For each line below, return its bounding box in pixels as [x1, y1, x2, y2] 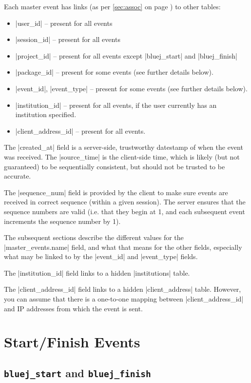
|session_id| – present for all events [15, 34, 120, 44]
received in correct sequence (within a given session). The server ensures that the [4, 197, 246, 207]
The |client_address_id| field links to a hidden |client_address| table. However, [4, 284, 241, 294]
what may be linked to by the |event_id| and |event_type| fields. [4, 251, 198, 262]
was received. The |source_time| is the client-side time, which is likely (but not [4, 151, 240, 161]
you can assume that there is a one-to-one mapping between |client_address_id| [4, 294, 244, 304]
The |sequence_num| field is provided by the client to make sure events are [4, 187, 228, 197]
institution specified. [15, 109, 77, 120]
